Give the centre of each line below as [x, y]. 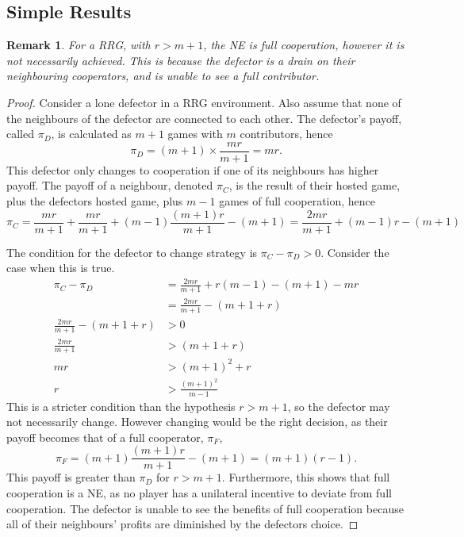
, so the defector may [339, 406]
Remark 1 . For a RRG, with [79, 45]
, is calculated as [91, 134]
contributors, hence [286, 134]
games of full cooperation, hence [297, 201]
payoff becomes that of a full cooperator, [105, 437]
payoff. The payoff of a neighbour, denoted [110, 185]
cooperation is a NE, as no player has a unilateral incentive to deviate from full [199, 493]
